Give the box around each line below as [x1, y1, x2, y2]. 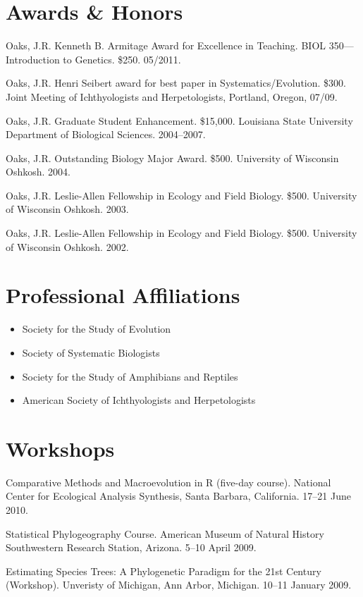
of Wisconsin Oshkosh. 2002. [6, 239, 129, 254]
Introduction [6, 51, 60, 66]
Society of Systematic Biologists [22, 345, 160, 359]
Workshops [6, 433, 115, 462]
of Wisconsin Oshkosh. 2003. [6, 202, 129, 216]
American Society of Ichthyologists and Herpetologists [22, 393, 256, 407]
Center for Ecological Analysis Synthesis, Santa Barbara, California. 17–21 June [6, 488, 351, 503]
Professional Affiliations [6, 281, 240, 309]
